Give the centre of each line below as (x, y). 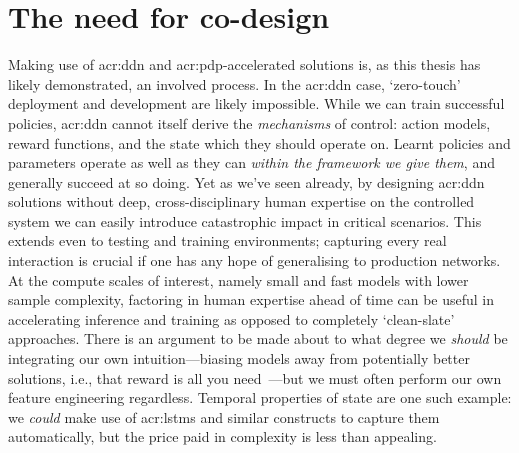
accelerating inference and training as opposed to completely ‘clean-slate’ (231, 318)
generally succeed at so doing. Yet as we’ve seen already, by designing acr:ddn (246, 181)
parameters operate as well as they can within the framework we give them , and (251, 162)
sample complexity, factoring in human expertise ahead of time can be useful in (251, 299)
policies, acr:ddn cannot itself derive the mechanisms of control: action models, (249, 122)
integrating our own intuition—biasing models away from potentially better (239, 358)
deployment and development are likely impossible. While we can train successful (256, 103)
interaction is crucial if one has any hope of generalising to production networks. (254, 260)
